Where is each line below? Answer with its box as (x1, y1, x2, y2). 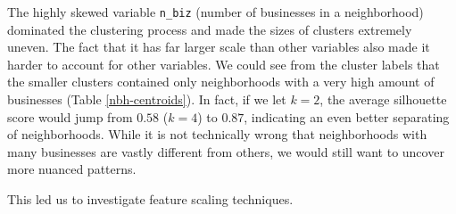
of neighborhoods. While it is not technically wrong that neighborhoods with (7, 125, 427, 144)
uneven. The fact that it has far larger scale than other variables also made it (7, 37, 430, 56)
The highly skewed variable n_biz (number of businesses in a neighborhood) (7, 3, 424, 21)
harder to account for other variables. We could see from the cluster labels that (7, 54, 440, 73)
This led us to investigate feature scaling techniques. (7, 190, 294, 208)
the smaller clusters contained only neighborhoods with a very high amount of (7, 72, 435, 91)
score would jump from (7, 107, 133, 126)
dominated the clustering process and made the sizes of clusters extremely (7, 20, 412, 38)
